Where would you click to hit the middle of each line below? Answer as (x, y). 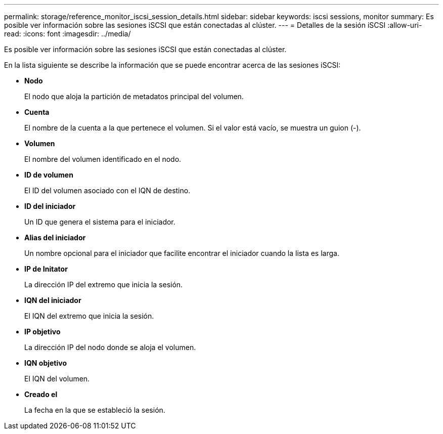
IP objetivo (42, 332)
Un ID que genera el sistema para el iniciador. (100, 222)
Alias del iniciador (55, 237)
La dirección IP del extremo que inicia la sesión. (104, 285)
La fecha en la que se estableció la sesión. (95, 410)
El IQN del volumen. (57, 379)
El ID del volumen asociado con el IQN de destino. (107, 190)
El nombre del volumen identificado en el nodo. (103, 159)
